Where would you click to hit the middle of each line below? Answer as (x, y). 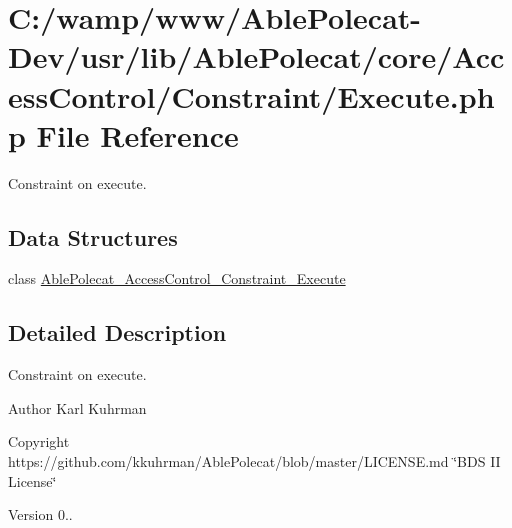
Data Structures (93, 236)
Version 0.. (40, 514)
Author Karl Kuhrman (77, 407)
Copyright (39, 441)
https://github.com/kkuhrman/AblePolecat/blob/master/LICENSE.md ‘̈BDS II (254, 461)
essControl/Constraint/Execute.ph (251, 95)
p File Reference (123, 134)
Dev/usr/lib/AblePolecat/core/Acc (256, 56)
